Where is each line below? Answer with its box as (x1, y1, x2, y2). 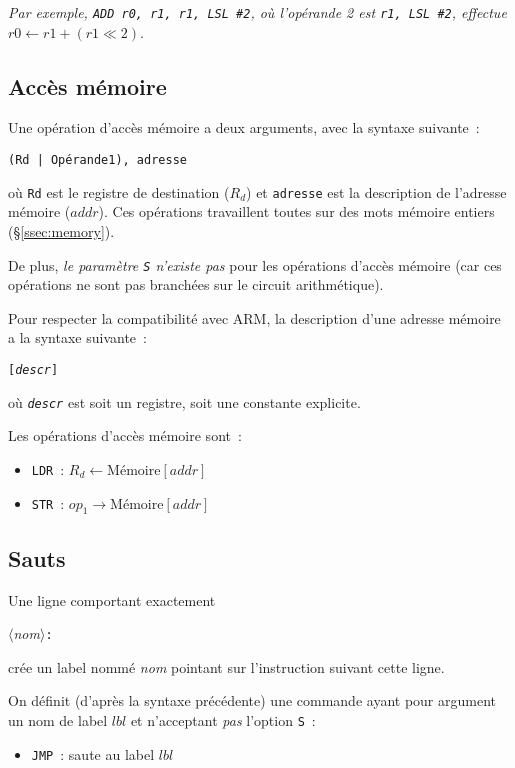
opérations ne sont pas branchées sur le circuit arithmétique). (8, 274, 384, 295)
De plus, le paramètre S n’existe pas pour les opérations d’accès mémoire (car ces (8, 254, 502, 275)
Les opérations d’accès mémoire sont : (8, 425, 242, 446)
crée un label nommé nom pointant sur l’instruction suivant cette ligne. (8, 656, 445, 677)
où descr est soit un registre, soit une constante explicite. (8, 391, 361, 412)
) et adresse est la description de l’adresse (246, 181, 507, 202)
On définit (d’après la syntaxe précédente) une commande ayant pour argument (8, 690, 496, 711)
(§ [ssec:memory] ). (8, 220, 115, 241)
